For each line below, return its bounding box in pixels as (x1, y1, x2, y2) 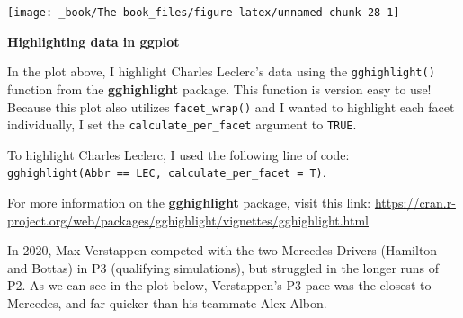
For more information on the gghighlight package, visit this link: (7, 193, 371, 212)
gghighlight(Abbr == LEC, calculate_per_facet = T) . (7, 163, 326, 181)
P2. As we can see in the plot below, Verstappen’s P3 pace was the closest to (7, 276, 432, 295)
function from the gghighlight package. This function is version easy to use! (7, 79, 432, 98)
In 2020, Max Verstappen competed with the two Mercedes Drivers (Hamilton (7, 241, 438, 260)
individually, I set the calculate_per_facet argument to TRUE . (7, 115, 357, 134)
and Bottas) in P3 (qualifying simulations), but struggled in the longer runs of (7, 258, 440, 277)
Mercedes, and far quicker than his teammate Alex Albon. (7, 294, 327, 313)
